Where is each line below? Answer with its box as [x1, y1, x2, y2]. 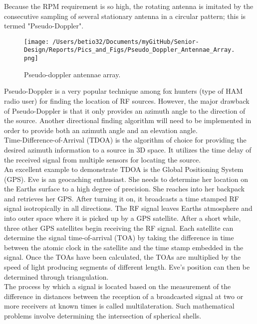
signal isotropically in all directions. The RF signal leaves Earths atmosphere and [4, 203, 253, 213]
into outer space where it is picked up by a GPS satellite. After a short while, [4, 213, 241, 223]
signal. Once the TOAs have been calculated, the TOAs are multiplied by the [4, 252, 241, 262]
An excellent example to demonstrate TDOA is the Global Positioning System [4, 164, 244, 174]
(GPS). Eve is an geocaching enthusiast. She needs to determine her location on [4, 173, 248, 184]
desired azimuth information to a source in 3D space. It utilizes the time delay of [4, 144, 252, 155]
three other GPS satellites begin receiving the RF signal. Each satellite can [4, 222, 234, 233]
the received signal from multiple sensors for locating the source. [4, 154, 201, 164]
